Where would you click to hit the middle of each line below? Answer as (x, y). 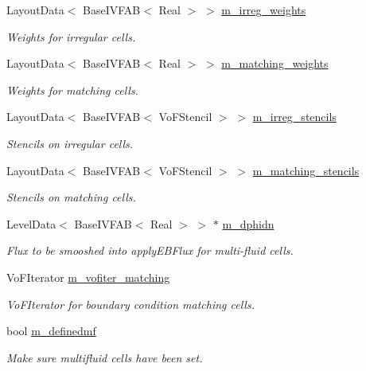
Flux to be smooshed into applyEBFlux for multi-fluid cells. (150, 250)
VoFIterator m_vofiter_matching (88, 277)
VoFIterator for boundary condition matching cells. (130, 304)
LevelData (31, 223)
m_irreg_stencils (294, 117)
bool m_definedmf (51, 331)
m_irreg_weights (264, 10)
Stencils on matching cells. (71, 197)
